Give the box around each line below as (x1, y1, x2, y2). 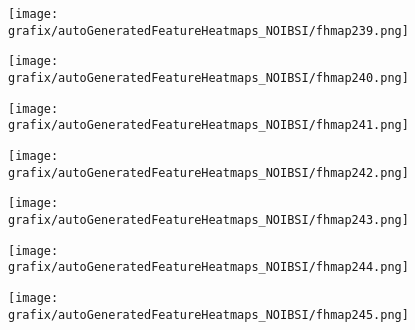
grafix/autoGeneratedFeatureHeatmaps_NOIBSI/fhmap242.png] (8, 165, 409, 180)
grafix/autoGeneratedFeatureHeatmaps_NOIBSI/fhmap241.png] (8, 118, 409, 133)
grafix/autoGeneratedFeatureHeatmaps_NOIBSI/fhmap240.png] (8, 70, 409, 85)
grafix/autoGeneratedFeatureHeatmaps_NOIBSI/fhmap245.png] (8, 307, 409, 322)
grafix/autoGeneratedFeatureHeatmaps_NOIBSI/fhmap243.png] (8, 212, 409, 227)
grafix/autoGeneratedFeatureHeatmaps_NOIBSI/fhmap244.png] (8, 260, 409, 275)
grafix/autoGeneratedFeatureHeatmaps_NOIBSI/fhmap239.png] (8, 23, 409, 38)
